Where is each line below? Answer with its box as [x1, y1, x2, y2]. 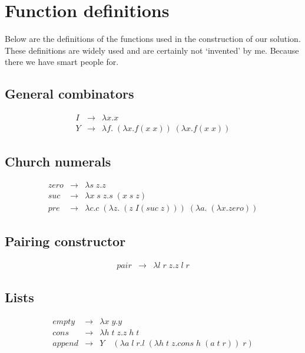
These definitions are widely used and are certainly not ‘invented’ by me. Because [5, 44, 299, 56]
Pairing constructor [5, 231, 126, 250]
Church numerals [5, 152, 111, 170]
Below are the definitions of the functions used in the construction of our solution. [5, 32, 301, 45]
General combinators [5, 84, 134, 103]
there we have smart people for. [5, 55, 119, 68]
